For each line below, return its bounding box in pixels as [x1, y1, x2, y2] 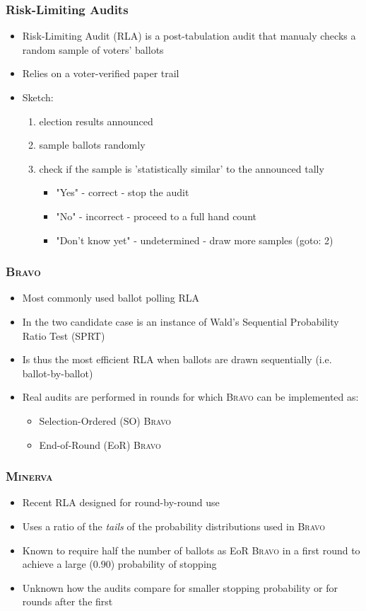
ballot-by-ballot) [22, 365, 93, 380]
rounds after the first [22, 594, 113, 609]
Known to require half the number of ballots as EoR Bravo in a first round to [22, 542, 360, 557]
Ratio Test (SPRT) [22, 328, 105, 343]
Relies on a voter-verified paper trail [22, 66, 179, 81]
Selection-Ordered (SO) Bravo [39, 413, 172, 428]
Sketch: [22, 90, 54, 104]
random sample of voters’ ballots [22, 42, 164, 57]
